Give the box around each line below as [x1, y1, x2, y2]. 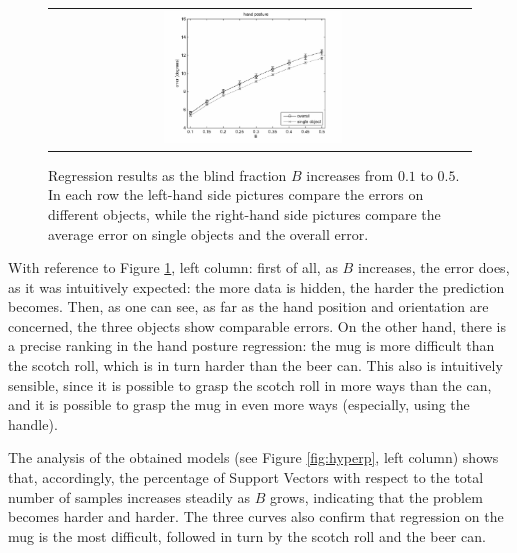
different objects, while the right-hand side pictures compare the [48, 203, 441, 224]
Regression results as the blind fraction [48, 164, 287, 185]
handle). [8, 413, 58, 434]
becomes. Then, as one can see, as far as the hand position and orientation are [8, 296, 489, 317]
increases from [306, 164, 394, 185]
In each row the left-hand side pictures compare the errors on [48, 184, 424, 205]
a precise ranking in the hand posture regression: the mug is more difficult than [8, 335, 495, 356]
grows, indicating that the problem [269, 486, 483, 507]
